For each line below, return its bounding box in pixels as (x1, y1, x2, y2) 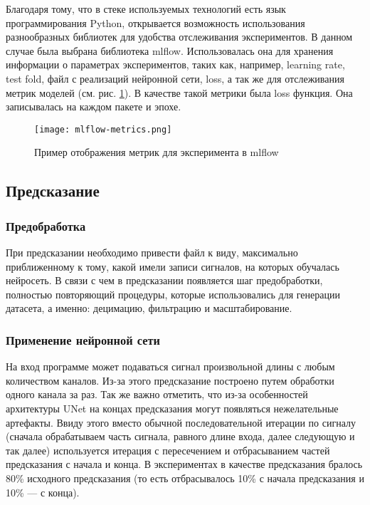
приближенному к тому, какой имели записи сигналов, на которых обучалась (6, 259, 339, 274)
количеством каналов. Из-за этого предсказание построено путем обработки (6, 373, 334, 387)
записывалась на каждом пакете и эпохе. (6, 99, 181, 114)
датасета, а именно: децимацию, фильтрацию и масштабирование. (6, 301, 292, 316)
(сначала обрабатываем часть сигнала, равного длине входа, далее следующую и (6, 429, 355, 444)
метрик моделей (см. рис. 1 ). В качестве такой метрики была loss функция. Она (6, 85, 353, 100)
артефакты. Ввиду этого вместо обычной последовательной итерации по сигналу (6, 415, 356, 429)
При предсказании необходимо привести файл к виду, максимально (6, 245, 298, 259)
